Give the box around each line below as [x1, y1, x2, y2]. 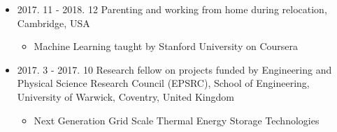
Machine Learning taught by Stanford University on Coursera [34, 39, 299, 53]
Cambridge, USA [17, 15, 90, 30]
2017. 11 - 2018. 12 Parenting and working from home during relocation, [17, 2, 327, 16]
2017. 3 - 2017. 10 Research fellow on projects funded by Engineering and [17, 62, 332, 76]
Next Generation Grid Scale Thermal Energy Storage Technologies [34, 113, 320, 127]
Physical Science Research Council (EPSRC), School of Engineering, [17, 76, 310, 90]
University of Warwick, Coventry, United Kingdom [17, 89, 234, 104]
